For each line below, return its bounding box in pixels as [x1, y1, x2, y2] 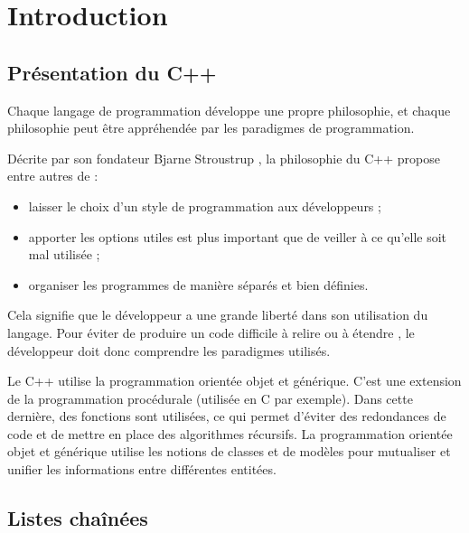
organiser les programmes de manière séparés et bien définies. [28, 275, 369, 294]
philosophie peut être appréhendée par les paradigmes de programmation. [7, 118, 415, 137]
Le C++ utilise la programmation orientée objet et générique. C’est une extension [7, 371, 462, 390]
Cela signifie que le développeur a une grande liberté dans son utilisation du [7, 305, 428, 324]
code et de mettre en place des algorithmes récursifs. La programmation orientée [7, 424, 453, 443]
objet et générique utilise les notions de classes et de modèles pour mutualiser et [7, 442, 451, 461]
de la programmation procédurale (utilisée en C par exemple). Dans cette [7, 388, 413, 407]
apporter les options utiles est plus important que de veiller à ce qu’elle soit [28, 227, 447, 246]
